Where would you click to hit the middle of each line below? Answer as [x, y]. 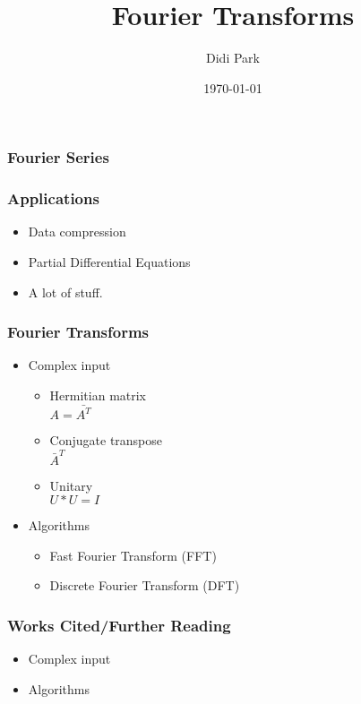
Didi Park [233, 58]
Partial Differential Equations [109, 262]
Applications [53, 198]
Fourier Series [58, 157]
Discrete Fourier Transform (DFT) [145, 585]
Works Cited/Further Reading [119, 625]
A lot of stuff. [65, 292]
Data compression [77, 232]
